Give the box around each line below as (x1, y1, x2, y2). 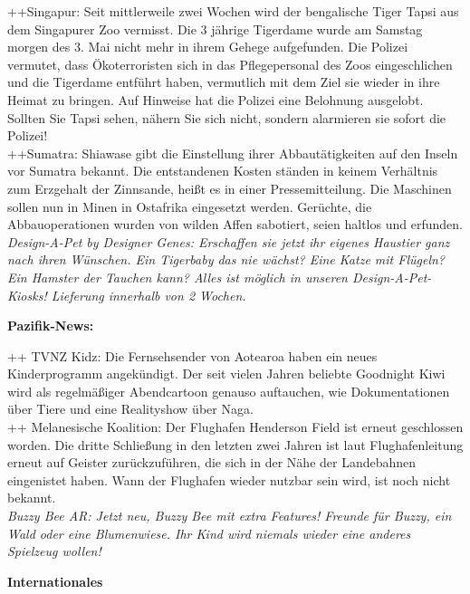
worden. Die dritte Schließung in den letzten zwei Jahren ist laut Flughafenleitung (7, 435, 464, 454)
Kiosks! (7, 285, 47, 304)
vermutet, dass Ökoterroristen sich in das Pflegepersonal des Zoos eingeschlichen (7, 54, 453, 73)
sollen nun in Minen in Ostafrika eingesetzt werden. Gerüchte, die (7, 196, 372, 216)
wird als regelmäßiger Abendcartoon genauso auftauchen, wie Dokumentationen (7, 381, 450, 400)
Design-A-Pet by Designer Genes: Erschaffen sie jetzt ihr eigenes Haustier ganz (7, 232, 450, 251)
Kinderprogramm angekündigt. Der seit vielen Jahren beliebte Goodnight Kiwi (7, 364, 446, 383)
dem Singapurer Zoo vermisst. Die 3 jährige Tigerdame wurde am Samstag (7, 19, 423, 38)
